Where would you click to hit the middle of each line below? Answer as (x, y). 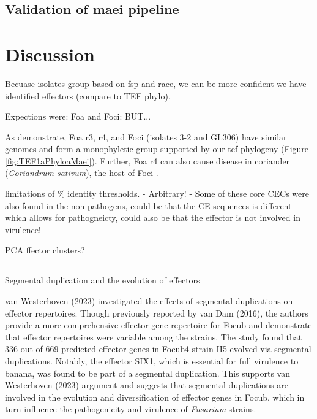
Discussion (50, 54)
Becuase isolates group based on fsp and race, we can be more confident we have (156, 83)
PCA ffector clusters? (45, 250)
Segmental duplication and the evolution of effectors (103, 280)
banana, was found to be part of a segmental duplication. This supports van (148, 373)
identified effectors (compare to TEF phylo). (88, 95)
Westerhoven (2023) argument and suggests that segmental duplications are (147, 385)
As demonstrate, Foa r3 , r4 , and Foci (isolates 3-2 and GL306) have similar (146, 136)
